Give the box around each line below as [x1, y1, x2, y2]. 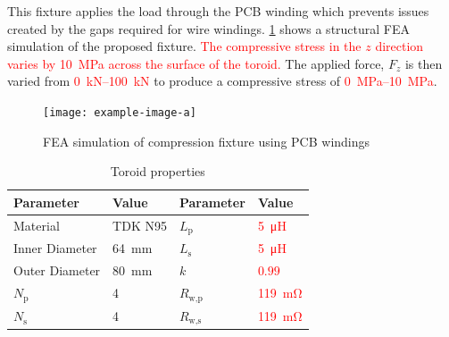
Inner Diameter [13, 239, 97, 257]
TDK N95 [112, 216, 167, 235]
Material [13, 216, 60, 235]
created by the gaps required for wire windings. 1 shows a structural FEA [7, 19, 411, 38]
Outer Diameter [13, 261, 101, 280]
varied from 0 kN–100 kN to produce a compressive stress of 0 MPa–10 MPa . [7, 72, 437, 90]
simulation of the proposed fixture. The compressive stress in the [7, 37, 362, 55]
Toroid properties [110, 162, 205, 181]
